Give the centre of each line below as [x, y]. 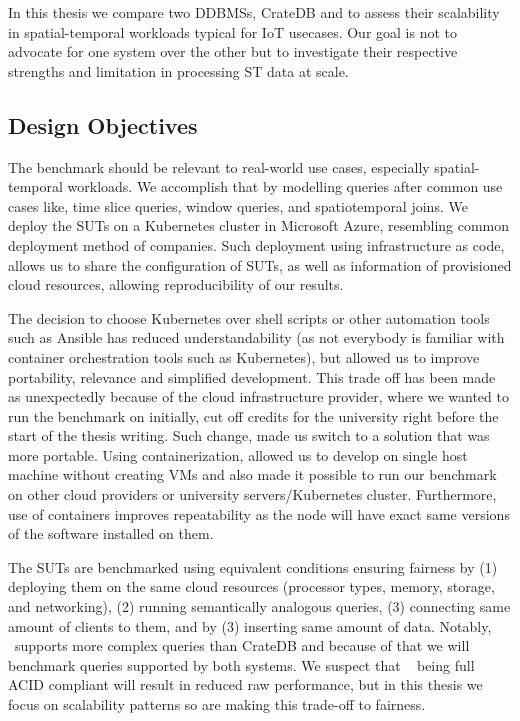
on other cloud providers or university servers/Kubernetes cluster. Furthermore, [252, 494]
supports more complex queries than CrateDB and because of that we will [242, 645]
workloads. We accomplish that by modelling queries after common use [285, 186]
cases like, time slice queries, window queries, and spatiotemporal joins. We [238, 205]
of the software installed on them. [111, 533]
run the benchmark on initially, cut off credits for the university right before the [253, 415]
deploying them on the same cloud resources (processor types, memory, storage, [251, 586]
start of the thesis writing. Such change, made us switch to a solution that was [249, 435]
